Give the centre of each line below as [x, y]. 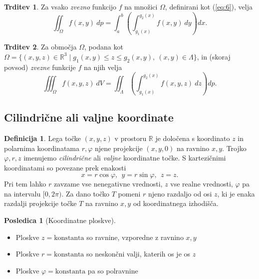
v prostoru [130, 138]
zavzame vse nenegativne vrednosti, [108, 184]
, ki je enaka [236, 193]
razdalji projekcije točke [40, 203]
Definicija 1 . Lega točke [42, 138]
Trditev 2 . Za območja [40, 47]
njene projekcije [119, 148]
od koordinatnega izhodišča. [176, 203]
